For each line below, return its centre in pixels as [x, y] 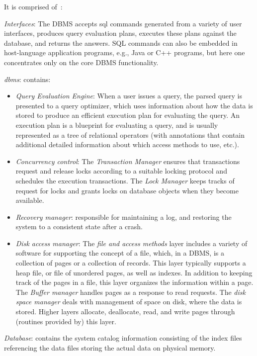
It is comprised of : [33, 6]
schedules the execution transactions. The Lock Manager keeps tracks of [125, 180]
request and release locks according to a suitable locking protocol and [121, 171]
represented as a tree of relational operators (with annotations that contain [130, 134]
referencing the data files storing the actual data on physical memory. [110, 347]
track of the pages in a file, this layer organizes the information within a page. [134, 282]
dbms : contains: [27, 79]
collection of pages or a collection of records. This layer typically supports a [131, 263]
